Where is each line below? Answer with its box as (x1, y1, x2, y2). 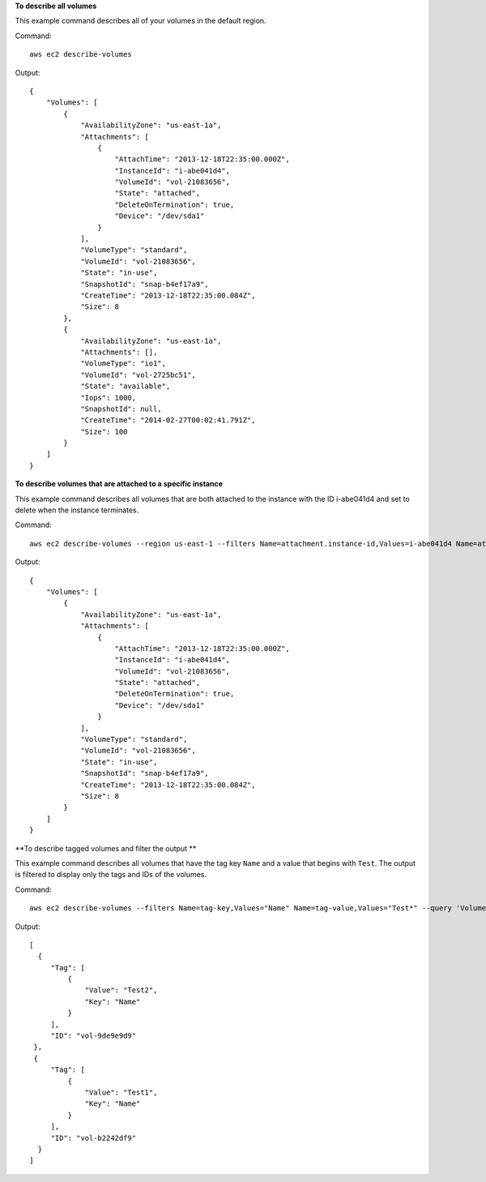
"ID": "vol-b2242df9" (50, 1133, 137, 1142)
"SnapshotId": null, (80, 404, 162, 413)
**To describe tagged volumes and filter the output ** (15, 843, 197, 853)
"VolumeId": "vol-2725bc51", (80, 370, 196, 379)
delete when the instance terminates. (15, 505, 139, 515)
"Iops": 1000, (80, 393, 137, 402)
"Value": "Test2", (84, 986, 158, 995)
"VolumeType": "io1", (80, 359, 166, 368)
